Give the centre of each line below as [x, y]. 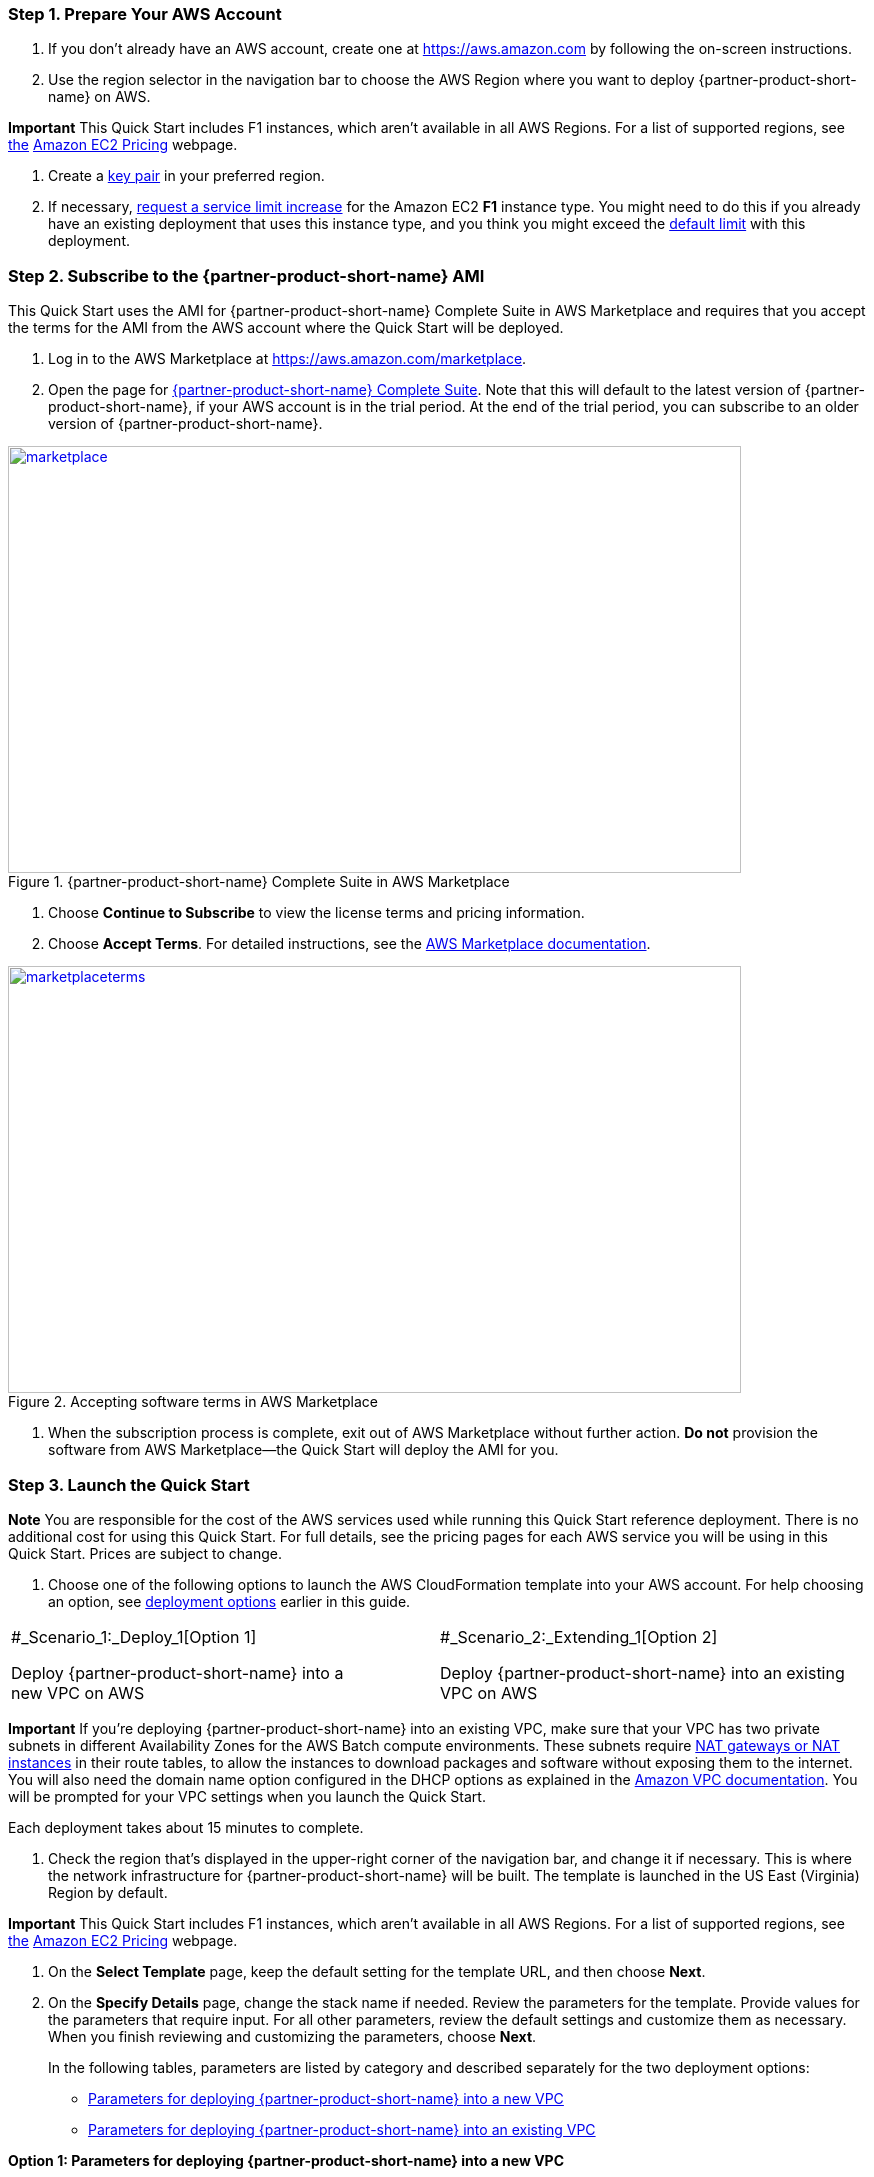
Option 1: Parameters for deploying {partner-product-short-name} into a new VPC [286, 2160]
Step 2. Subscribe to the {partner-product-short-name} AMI [246, 275]
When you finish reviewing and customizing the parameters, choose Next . [292, 2036]
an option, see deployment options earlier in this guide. [229, 1601]
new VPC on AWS [78, 1692]
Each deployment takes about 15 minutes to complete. [186, 1827]
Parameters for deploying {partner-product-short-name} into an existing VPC [342, 2129]
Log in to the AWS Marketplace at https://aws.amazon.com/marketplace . [287, 359]
